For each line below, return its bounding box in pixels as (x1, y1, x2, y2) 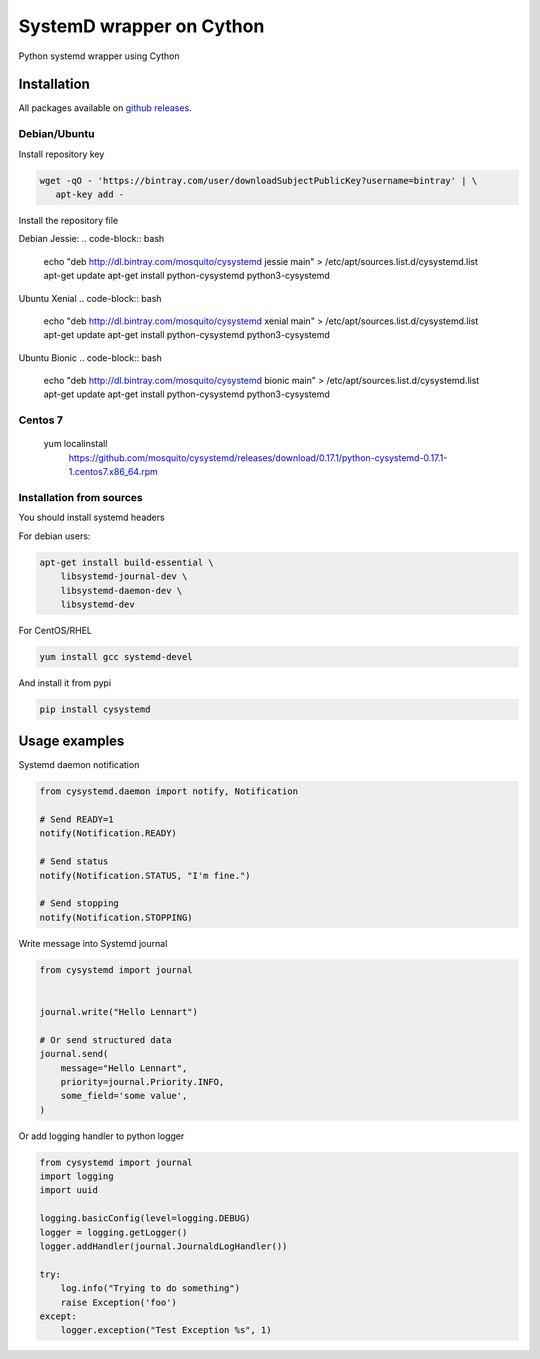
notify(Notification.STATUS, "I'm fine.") (39, 870, 251, 881)
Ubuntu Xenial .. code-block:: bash (18, 292, 162, 304)
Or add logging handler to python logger (18, 1130, 185, 1142)
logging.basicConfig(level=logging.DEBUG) (39, 1213, 251, 1224)
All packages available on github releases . (18, 102, 192, 114)
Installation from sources (18, 490, 144, 504)
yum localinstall (43, 438, 108, 450)
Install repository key (18, 148, 105, 160)
